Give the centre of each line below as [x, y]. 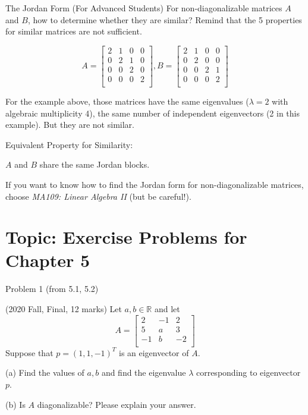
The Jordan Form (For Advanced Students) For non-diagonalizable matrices [144, 8]
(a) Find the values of [45, 372]
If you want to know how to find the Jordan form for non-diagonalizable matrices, [155, 184]
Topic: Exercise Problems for [126, 237]
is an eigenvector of [154, 352]
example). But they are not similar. [70, 125]
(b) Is [15, 404]
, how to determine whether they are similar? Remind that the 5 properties [165, 19]
